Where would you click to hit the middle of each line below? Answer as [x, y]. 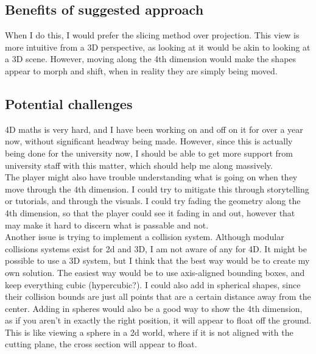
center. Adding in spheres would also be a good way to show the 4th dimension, [154, 308]
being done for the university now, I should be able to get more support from [149, 153]
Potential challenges [69, 103]
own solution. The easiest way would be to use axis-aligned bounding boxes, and [155, 272]
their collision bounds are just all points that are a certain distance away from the [158, 296]
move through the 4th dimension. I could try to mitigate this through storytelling [157, 189]
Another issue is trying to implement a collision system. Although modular [145, 237]
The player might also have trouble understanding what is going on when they [151, 177]
